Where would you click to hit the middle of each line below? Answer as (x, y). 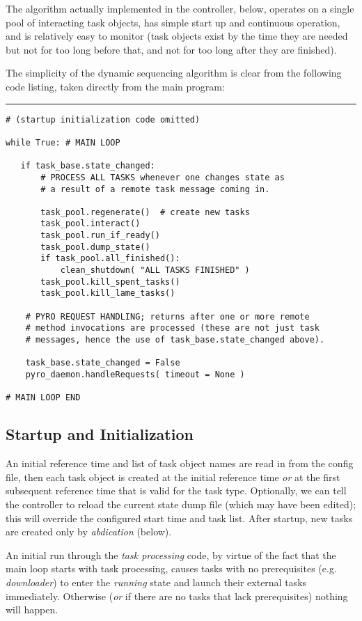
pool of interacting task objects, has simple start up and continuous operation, (173, 22)
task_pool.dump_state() (95, 247)
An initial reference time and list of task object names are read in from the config (180, 463)
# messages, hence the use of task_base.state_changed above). (175, 340)
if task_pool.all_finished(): (110, 259)
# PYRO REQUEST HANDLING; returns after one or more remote (167, 316)
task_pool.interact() (90, 224)
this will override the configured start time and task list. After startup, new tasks (179, 518)
